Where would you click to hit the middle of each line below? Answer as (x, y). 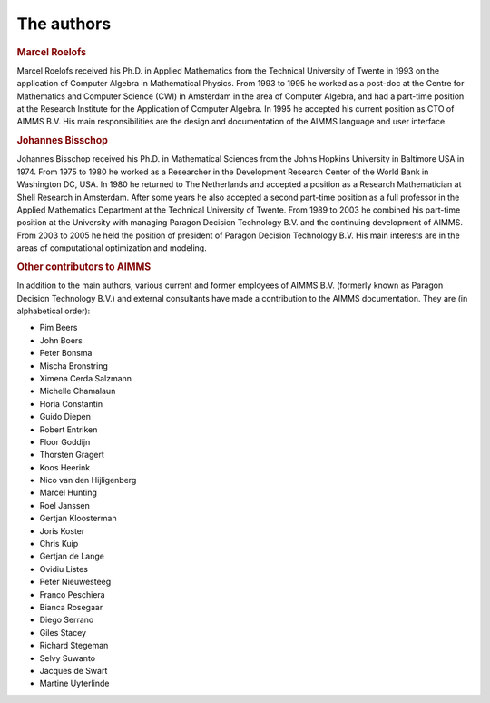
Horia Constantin (71, 403)
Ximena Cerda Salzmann (85, 378)
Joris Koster (62, 530)
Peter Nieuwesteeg (75, 582)
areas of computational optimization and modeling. (112, 248)
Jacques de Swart (73, 670)
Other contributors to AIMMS (84, 266)
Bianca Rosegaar (71, 607)
